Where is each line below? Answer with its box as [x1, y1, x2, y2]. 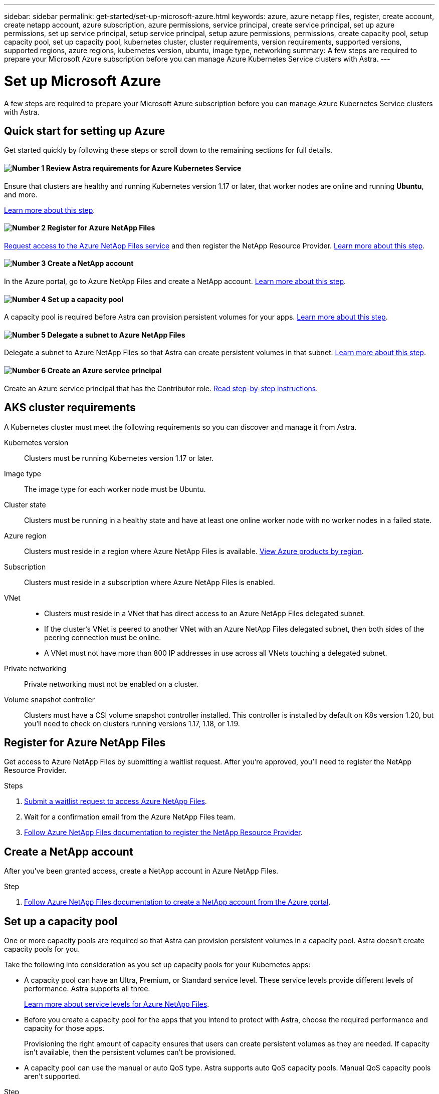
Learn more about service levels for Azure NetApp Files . [24, 1000, 209, 1009]
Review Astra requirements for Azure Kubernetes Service [46, 163, 242, 172]
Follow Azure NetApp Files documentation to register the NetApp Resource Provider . [24, 828, 303, 837]
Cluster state [4, 500, 46, 509]
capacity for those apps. [24, 1024, 105, 1033]
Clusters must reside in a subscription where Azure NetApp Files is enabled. [24, 578, 275, 587]
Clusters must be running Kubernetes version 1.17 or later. [24, 453, 214, 462]
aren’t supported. [24, 1072, 81, 1081]
